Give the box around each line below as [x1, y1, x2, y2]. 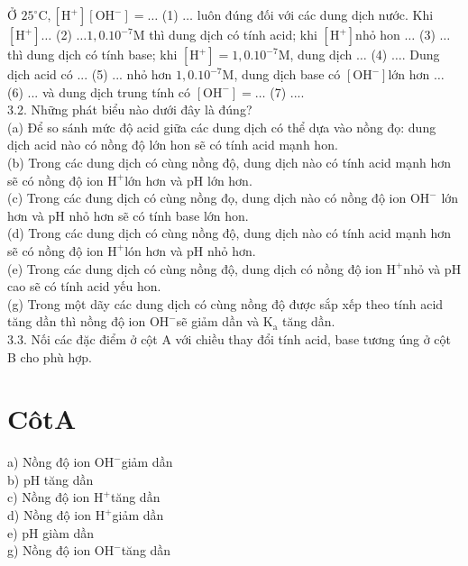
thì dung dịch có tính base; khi [7, 45, 178, 63]
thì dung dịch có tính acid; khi [149, 25, 317, 43]
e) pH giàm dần [7, 523, 95, 542]
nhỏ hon [355, 25, 400, 43]
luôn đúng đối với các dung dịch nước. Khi [197, 5, 434, 23]
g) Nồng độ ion [7, 541, 91, 560]
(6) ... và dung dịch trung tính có [7, 82, 191, 101]
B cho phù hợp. [7, 347, 92, 366]
